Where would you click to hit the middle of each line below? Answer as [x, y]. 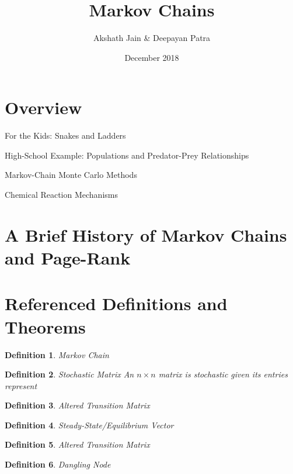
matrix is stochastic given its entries [223, 374]
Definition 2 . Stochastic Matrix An [69, 374]
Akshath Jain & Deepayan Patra [152, 38]
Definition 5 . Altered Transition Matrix [77, 444]
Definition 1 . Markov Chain [57, 354]
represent [21, 385]
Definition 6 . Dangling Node [58, 464]
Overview [43, 107]
